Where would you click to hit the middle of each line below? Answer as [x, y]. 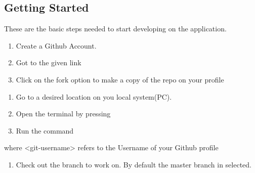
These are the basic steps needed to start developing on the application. [115, 29]
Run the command [45, 130]
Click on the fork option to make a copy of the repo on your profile [120, 79]
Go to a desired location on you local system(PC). [94, 96]
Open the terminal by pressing [63, 114]
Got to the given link [49, 62]
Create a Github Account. [56, 45]
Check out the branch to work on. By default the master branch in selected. [134, 164]
